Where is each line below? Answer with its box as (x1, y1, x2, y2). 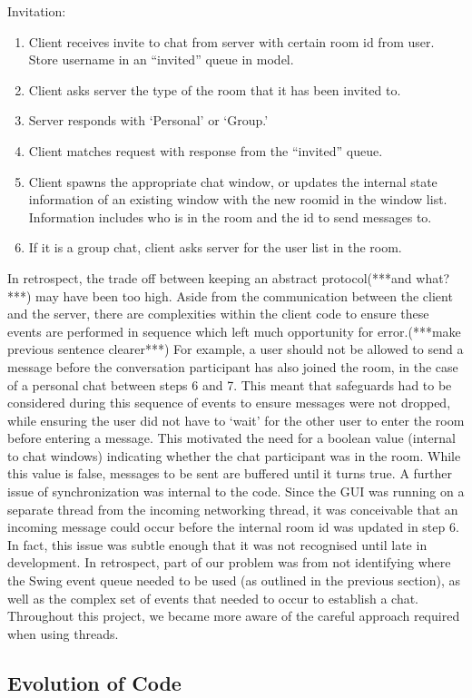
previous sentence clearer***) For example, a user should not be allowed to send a (7, 339, 464, 359)
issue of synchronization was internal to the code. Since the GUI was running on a (7, 482, 465, 501)
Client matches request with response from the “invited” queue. (28, 141, 383, 160)
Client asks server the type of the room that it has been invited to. (28, 80, 401, 99)
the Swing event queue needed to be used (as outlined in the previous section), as (7, 571, 460, 590)
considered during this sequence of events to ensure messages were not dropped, (7, 393, 451, 412)
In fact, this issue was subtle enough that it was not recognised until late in (7, 535, 428, 554)
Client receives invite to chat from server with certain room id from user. (28, 32, 435, 51)
